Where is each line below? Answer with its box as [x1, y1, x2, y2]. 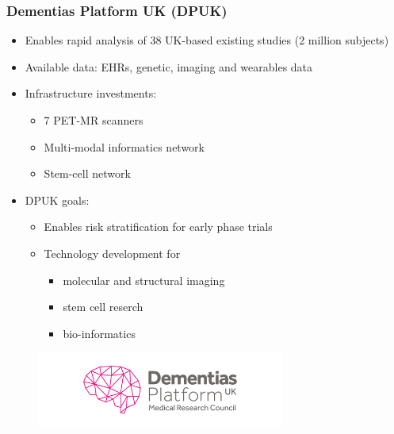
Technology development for [44, 244, 181, 261]
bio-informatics [63, 325, 136, 341]
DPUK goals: [25, 191, 90, 208]
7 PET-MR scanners [44, 112, 143, 128]
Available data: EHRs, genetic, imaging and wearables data [25, 58, 313, 75]
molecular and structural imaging [63, 271, 225, 288]
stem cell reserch [63, 298, 143, 315]
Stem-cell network [44, 165, 131, 182]
